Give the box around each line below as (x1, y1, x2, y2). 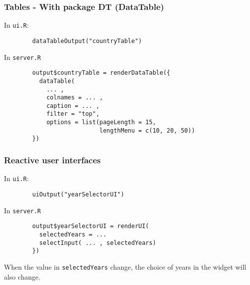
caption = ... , (46, 102, 100, 109)
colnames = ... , (46, 94, 103, 101)
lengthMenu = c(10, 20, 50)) (99, 127, 195, 134)
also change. (4, 271, 41, 282)
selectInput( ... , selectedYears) (39, 239, 156, 246)
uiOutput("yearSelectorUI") (32, 190, 125, 198)
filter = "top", (46, 110, 100, 118)
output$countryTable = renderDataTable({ (32, 69, 170, 77)
